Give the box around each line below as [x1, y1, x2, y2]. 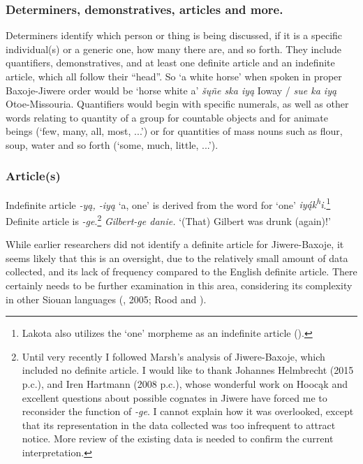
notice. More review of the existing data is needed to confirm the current [22, 431, 334, 446]
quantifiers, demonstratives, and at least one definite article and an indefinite [6, 55, 335, 70]
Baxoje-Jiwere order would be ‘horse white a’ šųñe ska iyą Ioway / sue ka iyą [6, 82, 337, 97]
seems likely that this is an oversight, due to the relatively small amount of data [6, 250, 348, 265]
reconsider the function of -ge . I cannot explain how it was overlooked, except [22, 404, 354, 419]
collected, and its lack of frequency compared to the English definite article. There [6, 264, 357, 279]
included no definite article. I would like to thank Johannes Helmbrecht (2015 [22, 363, 354, 377]
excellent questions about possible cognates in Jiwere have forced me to [22, 390, 327, 405]
